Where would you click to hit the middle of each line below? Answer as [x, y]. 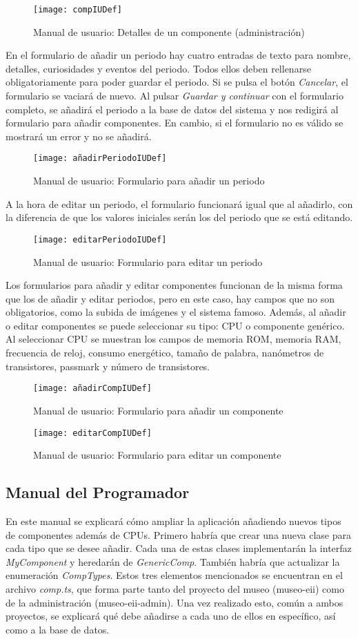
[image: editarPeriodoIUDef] [100, 239]
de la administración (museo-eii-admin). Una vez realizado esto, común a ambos [175, 602]
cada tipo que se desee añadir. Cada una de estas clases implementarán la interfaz [179, 548]
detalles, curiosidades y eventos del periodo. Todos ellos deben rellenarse [158, 68]
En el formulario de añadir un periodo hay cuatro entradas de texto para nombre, [178, 55]
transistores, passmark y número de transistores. [108, 366]
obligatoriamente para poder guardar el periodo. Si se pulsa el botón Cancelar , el [177, 82]
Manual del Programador [98, 492]
